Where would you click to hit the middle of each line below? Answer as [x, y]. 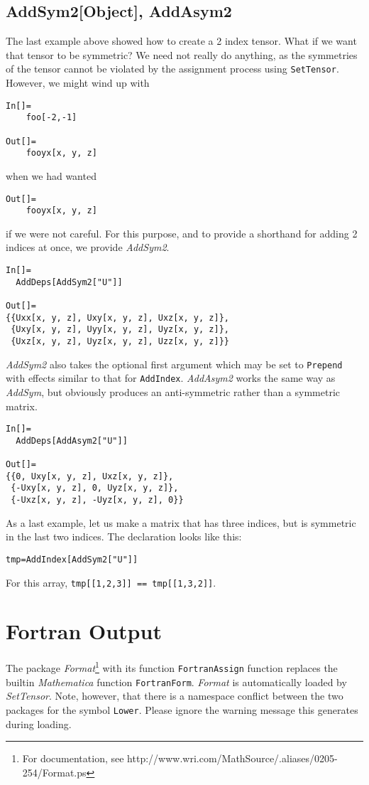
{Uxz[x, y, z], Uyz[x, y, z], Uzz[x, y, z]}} [120, 341]
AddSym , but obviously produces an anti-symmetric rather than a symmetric [173, 391]
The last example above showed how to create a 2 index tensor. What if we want [181, 41]
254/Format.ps [54, 772]
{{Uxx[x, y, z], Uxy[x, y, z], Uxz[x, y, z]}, [117, 317]
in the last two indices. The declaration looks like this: [124, 536]
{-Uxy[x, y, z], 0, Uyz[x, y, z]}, [95, 488]
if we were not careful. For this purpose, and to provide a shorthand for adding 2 [182, 233]
